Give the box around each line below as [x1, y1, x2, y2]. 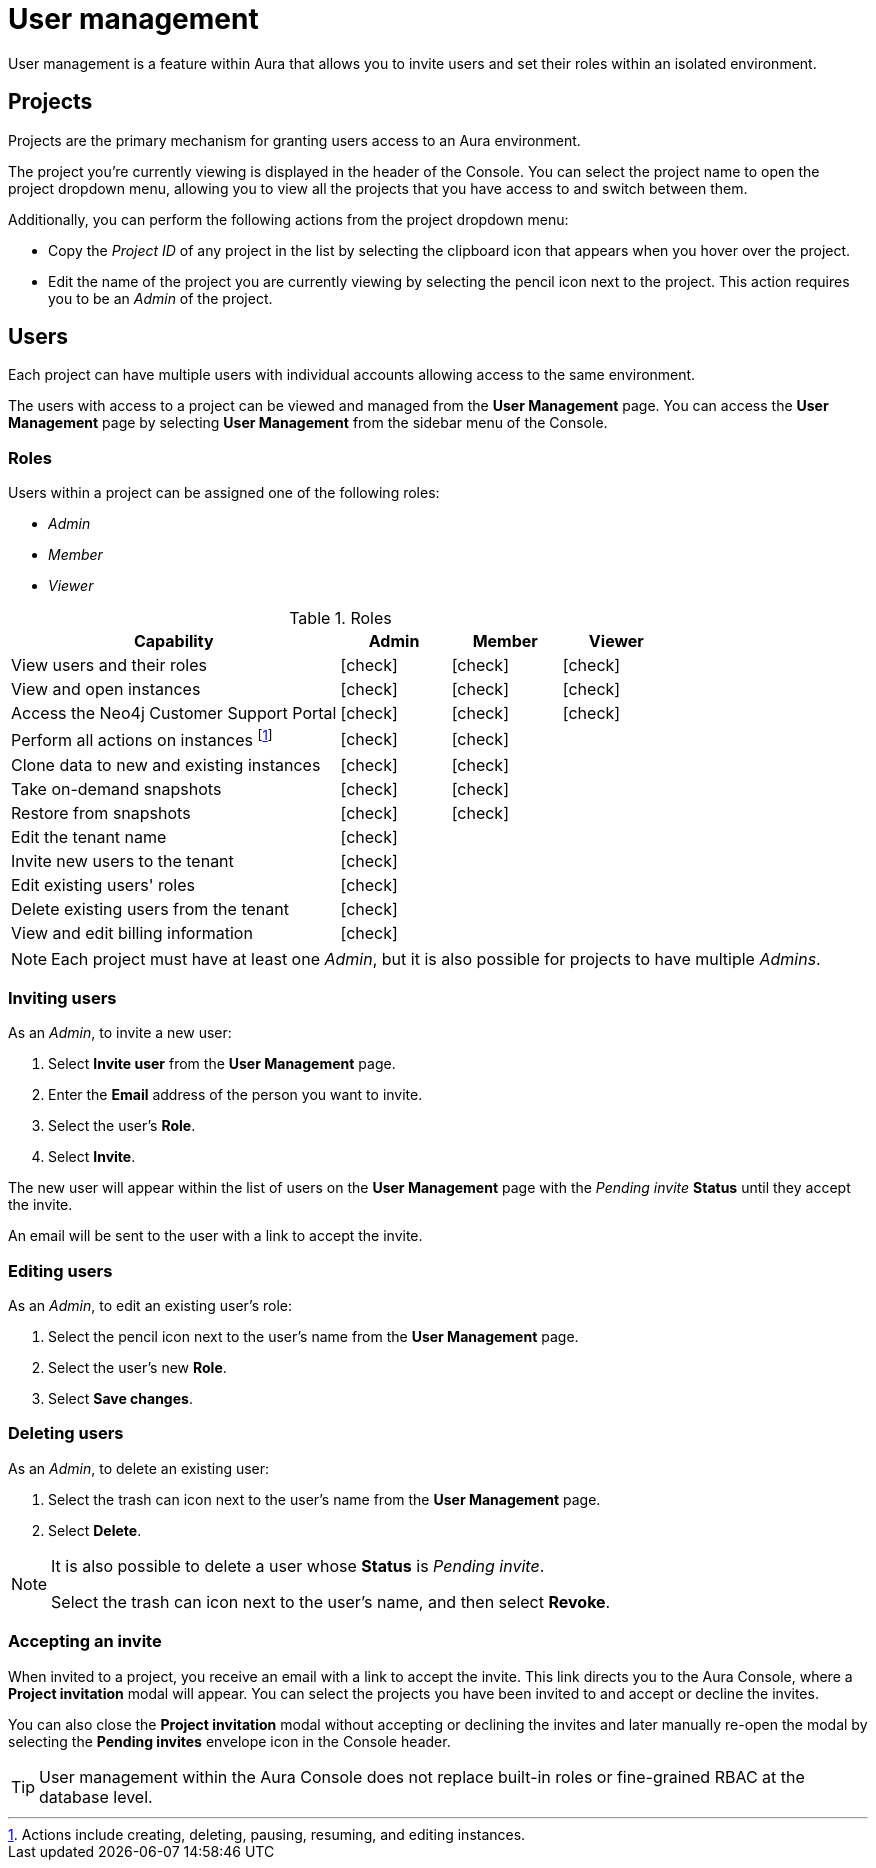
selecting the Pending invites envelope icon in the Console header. [8, 1732, 451, 1750]
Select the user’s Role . [48, 1117, 196, 1135]
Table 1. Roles [289, 608, 392, 629]
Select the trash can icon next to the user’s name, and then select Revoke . [51, 1591, 611, 1612]
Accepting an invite [8, 1631, 162, 1652]
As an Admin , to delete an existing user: [8, 1459, 270, 1477]
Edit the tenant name [11, 826, 167, 847]
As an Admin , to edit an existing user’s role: [8, 1297, 292, 1315]
